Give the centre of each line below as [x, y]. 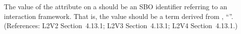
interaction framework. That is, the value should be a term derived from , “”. [119, 16]
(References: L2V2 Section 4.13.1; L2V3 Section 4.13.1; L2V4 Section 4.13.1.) [121, 25]
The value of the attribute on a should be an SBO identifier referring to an [116, 6]
